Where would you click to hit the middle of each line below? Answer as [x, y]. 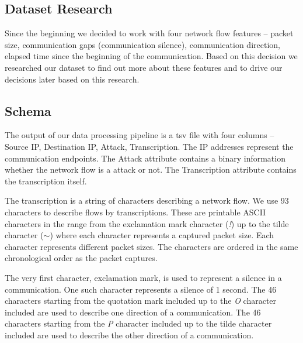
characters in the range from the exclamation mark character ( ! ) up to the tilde [147, 223]
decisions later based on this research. [72, 79]
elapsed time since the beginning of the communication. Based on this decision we [151, 56]
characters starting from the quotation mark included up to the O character [141, 301]
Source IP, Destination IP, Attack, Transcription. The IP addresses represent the [149, 146]
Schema [28, 110]
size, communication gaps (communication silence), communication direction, [142, 44]
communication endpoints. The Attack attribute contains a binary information [145, 158]
